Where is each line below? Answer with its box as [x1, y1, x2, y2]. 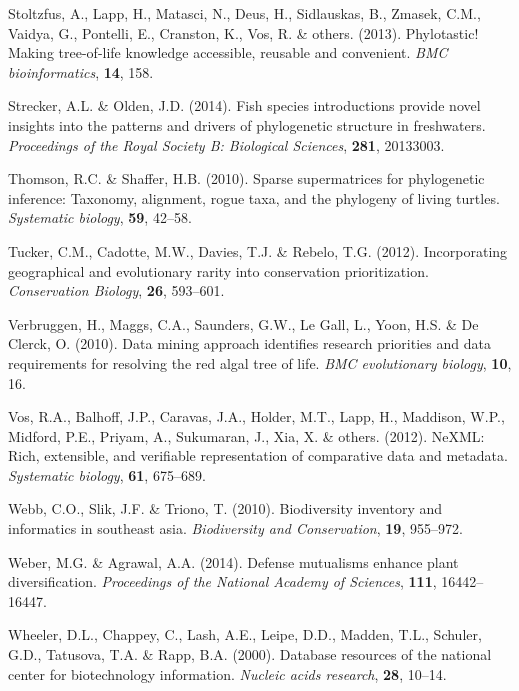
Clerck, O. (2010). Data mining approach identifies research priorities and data [8, 333, 491, 354]
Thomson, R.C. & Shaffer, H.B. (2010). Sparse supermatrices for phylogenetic [8, 168, 485, 189]
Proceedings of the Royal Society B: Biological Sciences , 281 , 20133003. [8, 134, 445, 155]
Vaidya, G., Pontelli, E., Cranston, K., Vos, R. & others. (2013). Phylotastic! [8, 22, 479, 43]
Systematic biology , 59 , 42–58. [8, 207, 192, 228]
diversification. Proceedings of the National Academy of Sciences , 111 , [8, 571, 437, 592]
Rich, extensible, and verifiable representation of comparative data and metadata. [8, 445, 508, 466]
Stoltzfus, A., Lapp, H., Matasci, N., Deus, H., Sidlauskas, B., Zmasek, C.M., [8, 3, 481, 23]
